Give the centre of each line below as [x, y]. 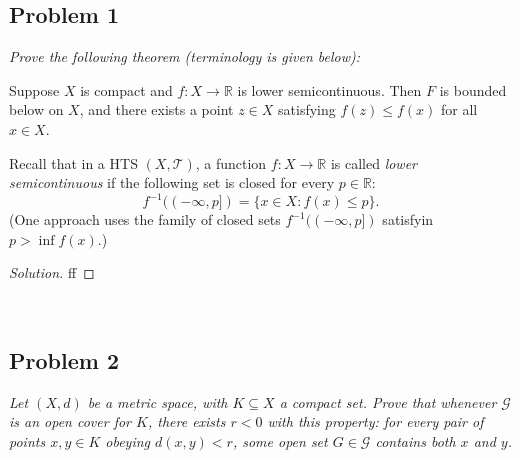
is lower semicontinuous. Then [329, 89]
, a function [231, 162]
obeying [128, 441]
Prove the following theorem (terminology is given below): [185, 56]
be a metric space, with [157, 401]
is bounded [473, 89]
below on [36, 109]
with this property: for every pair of [375, 421]
